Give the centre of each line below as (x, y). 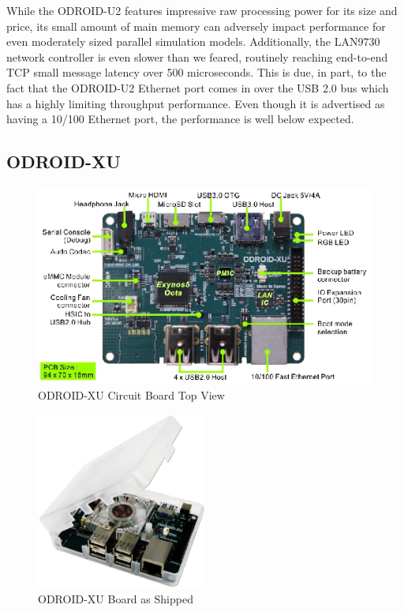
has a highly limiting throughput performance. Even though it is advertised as (196, 103)
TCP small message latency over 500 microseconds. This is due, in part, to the (196, 72)
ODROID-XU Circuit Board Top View (131, 394)
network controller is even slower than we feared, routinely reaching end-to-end (197, 56)
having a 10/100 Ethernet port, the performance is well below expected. (180, 119)
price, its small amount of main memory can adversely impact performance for (196, 26)
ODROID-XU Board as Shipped (116, 599)
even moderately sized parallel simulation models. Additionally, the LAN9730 (193, 41)
